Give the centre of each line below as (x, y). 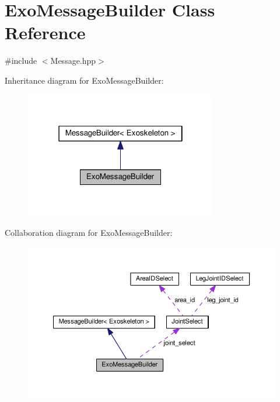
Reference (45, 32)
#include (21, 61)
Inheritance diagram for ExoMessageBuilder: (84, 80)
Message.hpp (73, 61)
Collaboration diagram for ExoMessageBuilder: (89, 233)
